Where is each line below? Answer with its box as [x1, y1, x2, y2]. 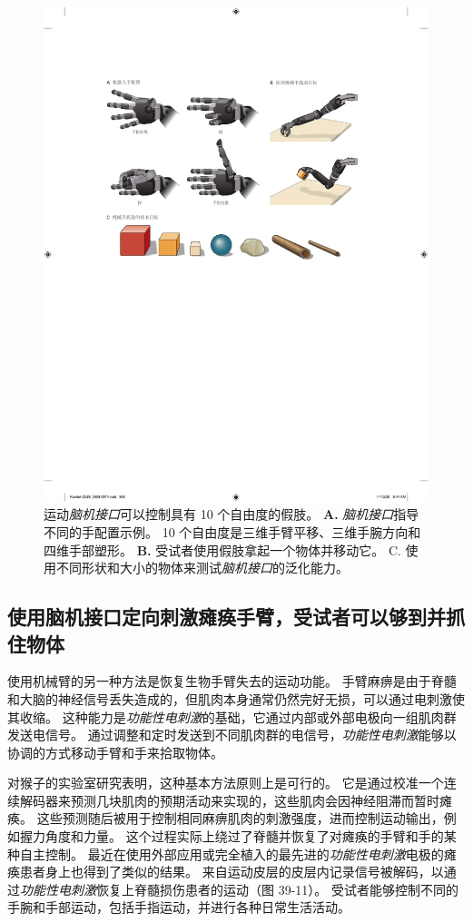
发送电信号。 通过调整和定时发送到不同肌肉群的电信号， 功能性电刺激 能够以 [7, 725, 457, 744]
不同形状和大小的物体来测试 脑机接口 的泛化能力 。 [55, 558, 349, 577]
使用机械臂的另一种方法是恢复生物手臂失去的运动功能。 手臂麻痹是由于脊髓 [7, 672, 457, 691]
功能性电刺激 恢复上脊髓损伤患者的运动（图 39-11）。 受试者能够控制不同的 [20, 879, 458, 898]
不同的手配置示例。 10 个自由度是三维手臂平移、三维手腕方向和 [44, 522, 421, 541]
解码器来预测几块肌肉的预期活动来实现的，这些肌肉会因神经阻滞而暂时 [19, 790, 439, 809]
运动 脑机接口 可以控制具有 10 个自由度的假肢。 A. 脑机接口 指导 [44, 505, 419, 524]
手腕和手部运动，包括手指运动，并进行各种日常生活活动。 [7, 897, 350, 917]
